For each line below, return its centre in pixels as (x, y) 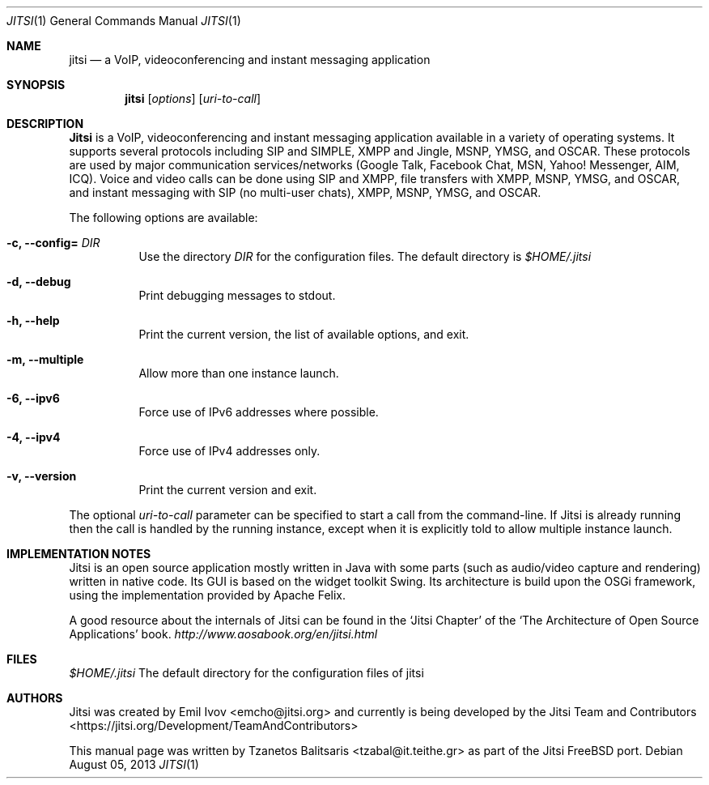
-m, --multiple (45, 359)
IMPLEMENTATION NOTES (79, 554)
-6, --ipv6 (33, 398)
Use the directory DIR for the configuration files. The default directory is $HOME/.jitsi (365, 256)
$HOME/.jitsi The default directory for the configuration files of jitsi (246, 673)
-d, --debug (39, 282)
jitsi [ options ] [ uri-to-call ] (193, 98)
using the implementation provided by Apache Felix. (208, 595)
